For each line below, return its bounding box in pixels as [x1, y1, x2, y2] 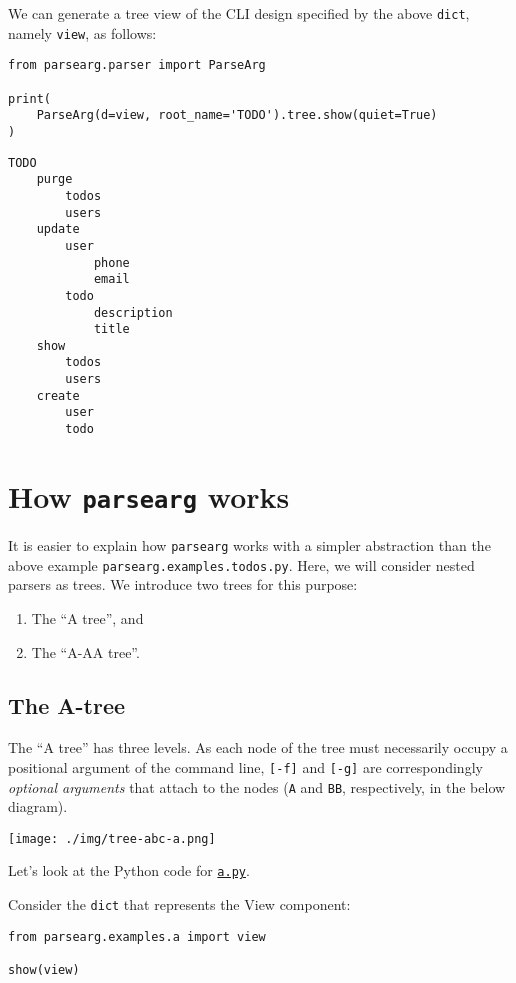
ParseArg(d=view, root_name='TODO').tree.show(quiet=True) [36, 108, 438, 123]
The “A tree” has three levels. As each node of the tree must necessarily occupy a [8, 737, 508, 758]
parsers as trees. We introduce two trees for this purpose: [8, 574, 358, 595]
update [36, 222, 80, 237]
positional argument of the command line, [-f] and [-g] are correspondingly [8, 756, 483, 777]
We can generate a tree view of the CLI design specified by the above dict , [8, 3, 470, 23]
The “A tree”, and [31, 607, 144, 628]
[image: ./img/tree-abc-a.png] [8, 831, 216, 846]
